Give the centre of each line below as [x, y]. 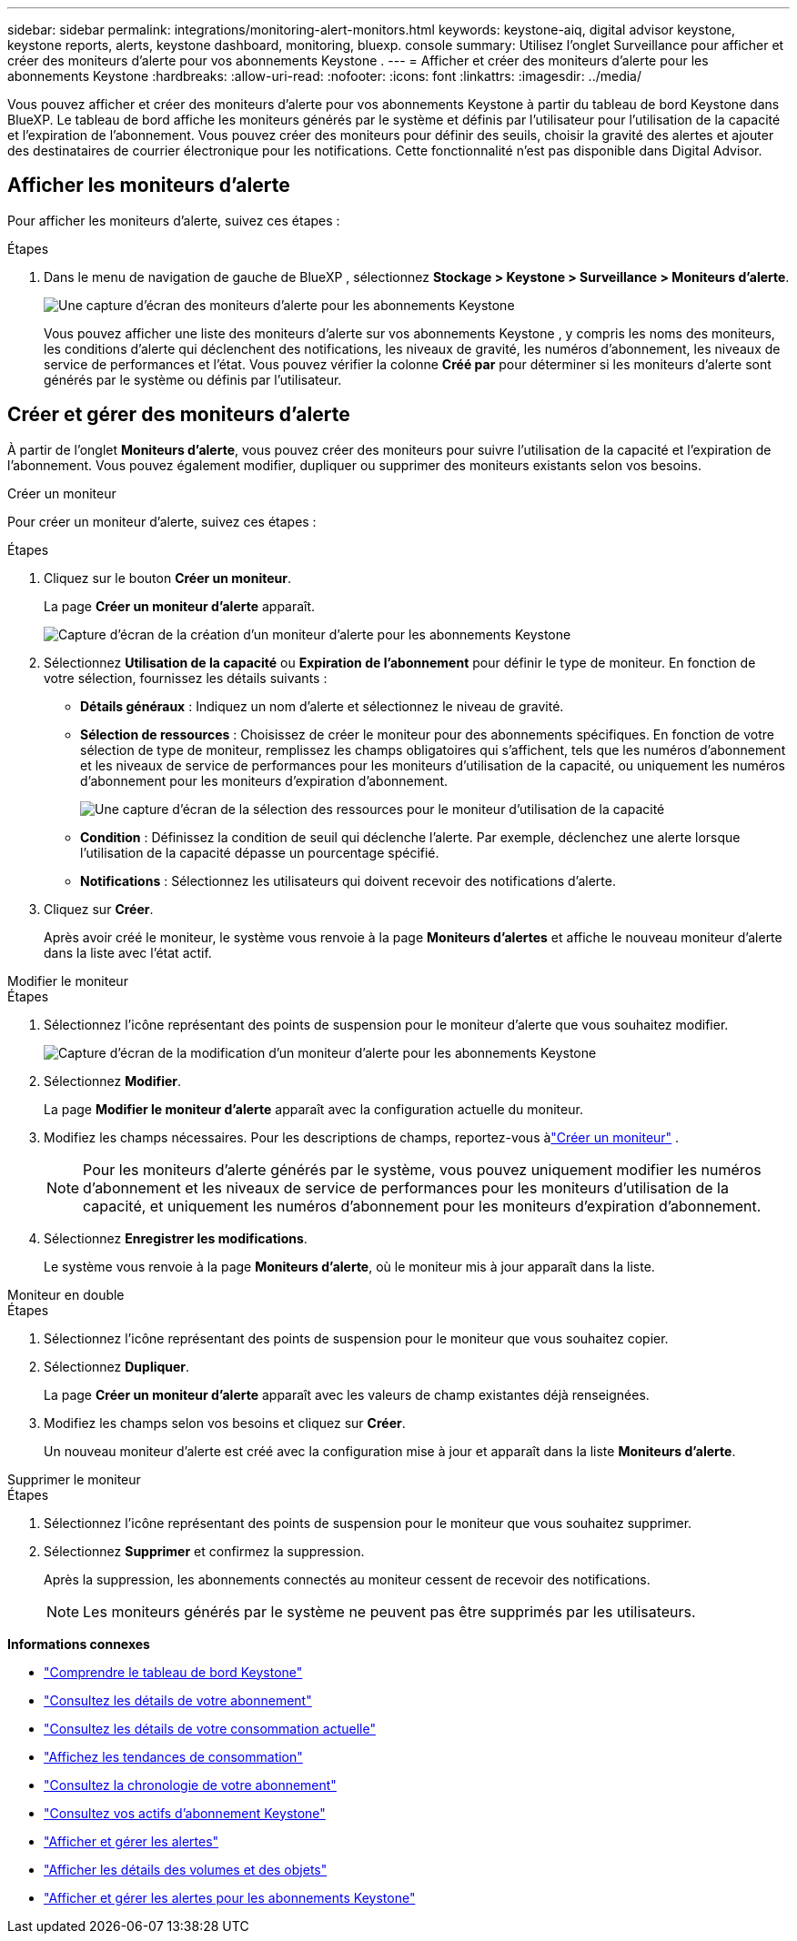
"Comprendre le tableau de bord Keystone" [173, 1672]
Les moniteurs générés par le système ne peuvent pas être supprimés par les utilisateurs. [389, 1611]
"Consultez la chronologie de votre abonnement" [190, 1785]
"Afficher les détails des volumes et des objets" [186, 1869]
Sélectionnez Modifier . [113, 1081]
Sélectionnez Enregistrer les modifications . [176, 1238]
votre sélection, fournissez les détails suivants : [186, 678]
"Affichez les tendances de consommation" [173, 1756]
